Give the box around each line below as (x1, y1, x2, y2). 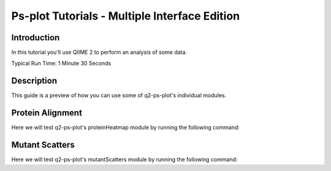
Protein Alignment (11, 107, 83, 118)
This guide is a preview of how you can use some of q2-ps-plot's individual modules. (11, 92, 227, 99)
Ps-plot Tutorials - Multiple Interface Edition (11, 9, 240, 23)
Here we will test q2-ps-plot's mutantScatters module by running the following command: (11, 156, 238, 163)
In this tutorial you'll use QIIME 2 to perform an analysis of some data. (11, 49, 187, 56)
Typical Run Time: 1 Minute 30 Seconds (11, 60, 112, 67)
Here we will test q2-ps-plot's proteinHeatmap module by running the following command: (11, 124, 240, 131)
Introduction (11, 32, 60, 43)
